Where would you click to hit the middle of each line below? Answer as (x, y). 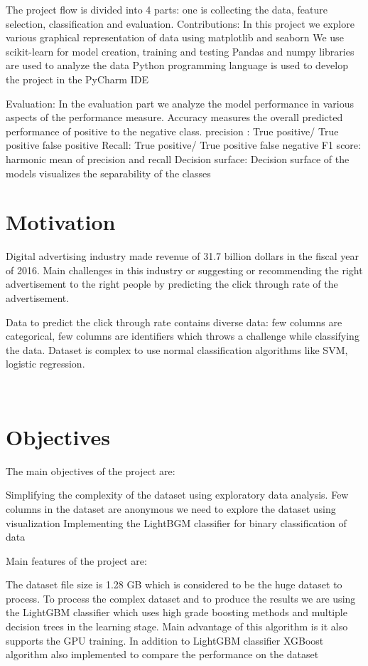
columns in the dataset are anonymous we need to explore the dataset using (171, 508)
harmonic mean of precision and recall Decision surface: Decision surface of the (178, 158)
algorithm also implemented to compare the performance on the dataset (162, 654)
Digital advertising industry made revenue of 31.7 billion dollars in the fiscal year (182, 256)
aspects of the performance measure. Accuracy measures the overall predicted (174, 117)
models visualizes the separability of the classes (108, 173)
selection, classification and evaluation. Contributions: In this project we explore (180, 23)
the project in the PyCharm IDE (77, 79)
